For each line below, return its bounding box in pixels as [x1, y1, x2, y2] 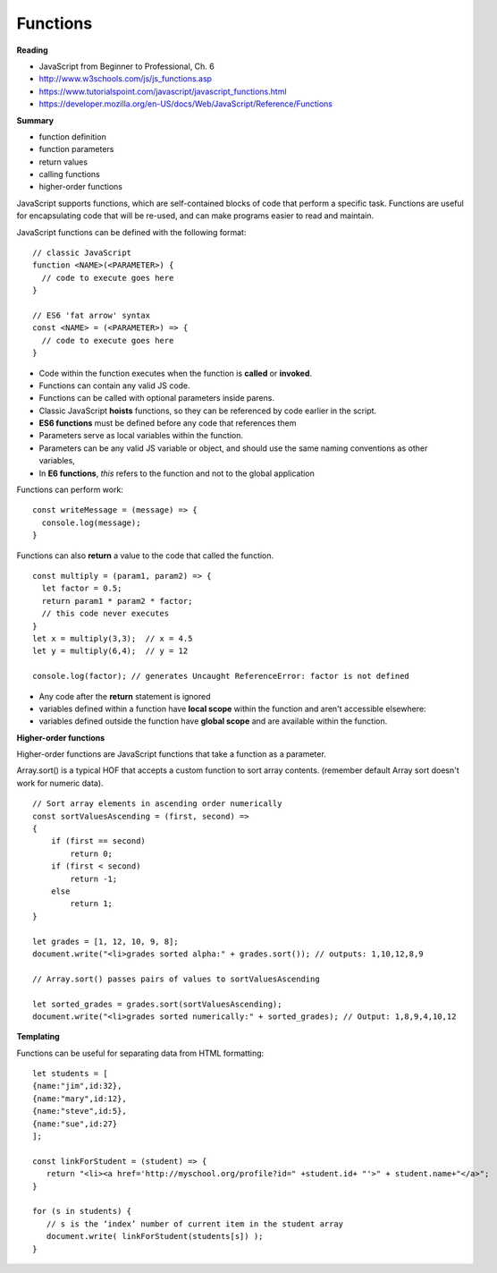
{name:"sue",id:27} [32, 1118, 118, 1129]
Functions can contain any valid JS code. [38, 380, 191, 391]
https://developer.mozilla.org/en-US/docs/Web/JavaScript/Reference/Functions [38, 98, 333, 109]
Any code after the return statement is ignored [38, 691, 211, 701]
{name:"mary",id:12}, [32, 1093, 127, 1104]
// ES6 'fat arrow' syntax [32, 310, 151, 320]
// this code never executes [41, 608, 170, 619]
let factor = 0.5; [41, 583, 122, 594]
